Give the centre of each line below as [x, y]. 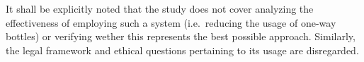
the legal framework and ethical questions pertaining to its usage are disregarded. [182, 50]
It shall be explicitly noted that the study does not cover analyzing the [160, 8]
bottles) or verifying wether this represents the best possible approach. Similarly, [181, 36]
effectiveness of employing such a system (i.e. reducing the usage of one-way [171, 22]
